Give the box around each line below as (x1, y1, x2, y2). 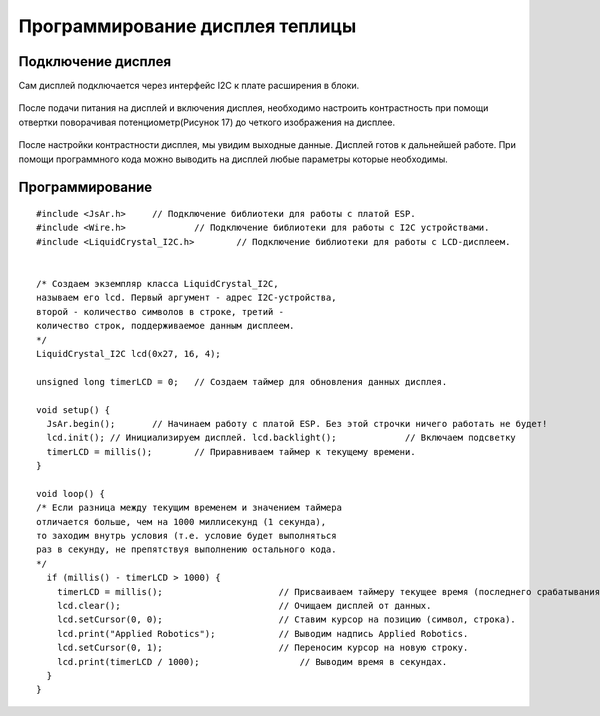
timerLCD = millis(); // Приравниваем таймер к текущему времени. (46, 446, 416, 457)
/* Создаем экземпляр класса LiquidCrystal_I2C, (36, 278, 279, 289)
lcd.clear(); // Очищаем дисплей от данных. (56, 600, 432, 611)
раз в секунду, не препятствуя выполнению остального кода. (36, 544, 337, 555)
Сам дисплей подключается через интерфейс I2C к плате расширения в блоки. (18, 80, 360, 92)
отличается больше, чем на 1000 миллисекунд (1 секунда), (36, 516, 327, 527)
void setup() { (36, 404, 111, 415)
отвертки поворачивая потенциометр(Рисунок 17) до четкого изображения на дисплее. (18, 116, 395, 128)
